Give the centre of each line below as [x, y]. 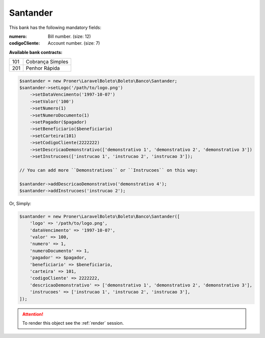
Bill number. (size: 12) [69, 36]
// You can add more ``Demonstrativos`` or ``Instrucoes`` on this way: [109, 170]
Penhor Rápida [43, 68]
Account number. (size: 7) [74, 43]
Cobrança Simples [47, 62]
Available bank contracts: [36, 52]
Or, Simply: [20, 203]
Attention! [33, 314]
